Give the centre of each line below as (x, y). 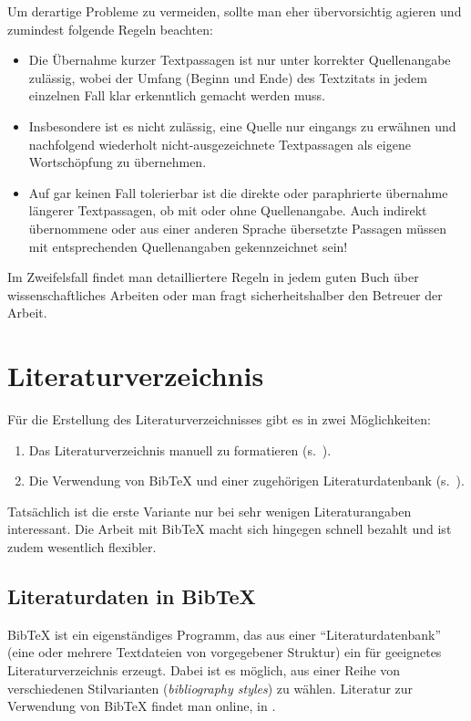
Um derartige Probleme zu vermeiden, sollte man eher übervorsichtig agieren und (235, 11)
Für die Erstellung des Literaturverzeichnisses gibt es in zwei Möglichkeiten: (219, 419)
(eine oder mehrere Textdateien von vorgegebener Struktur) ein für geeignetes (225, 652)
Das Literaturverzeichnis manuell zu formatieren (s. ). (180, 449)
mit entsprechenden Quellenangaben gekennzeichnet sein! (188, 246)
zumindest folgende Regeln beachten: (110, 29)
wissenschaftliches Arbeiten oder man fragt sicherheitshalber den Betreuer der (225, 294)
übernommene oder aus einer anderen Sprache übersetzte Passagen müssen (237, 228)
